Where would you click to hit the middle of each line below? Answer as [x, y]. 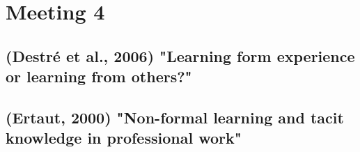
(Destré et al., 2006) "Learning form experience [180, 55]
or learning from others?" [99, 76]
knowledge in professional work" [124, 138]
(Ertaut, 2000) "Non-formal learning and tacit [175, 117]
